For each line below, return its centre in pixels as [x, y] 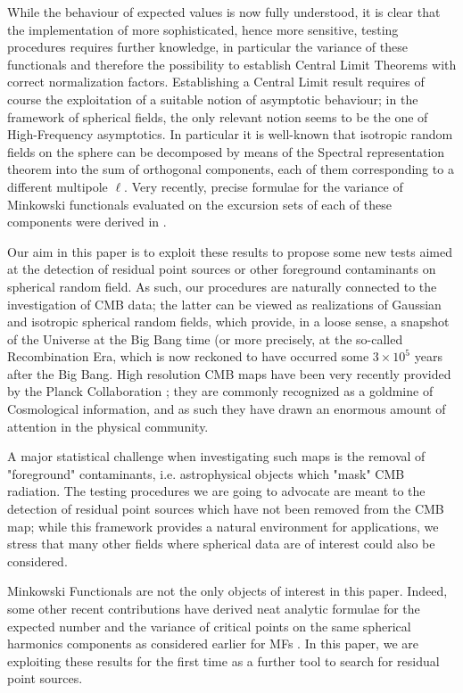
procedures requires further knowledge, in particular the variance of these [207, 47]
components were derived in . [87, 222]
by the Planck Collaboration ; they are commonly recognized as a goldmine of [220, 391]
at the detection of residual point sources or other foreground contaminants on [222, 269]
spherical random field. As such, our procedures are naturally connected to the [222, 286]
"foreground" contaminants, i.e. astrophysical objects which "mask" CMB [206, 473]
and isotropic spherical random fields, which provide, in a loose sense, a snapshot [228, 322]
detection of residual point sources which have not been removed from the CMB [226, 509]
